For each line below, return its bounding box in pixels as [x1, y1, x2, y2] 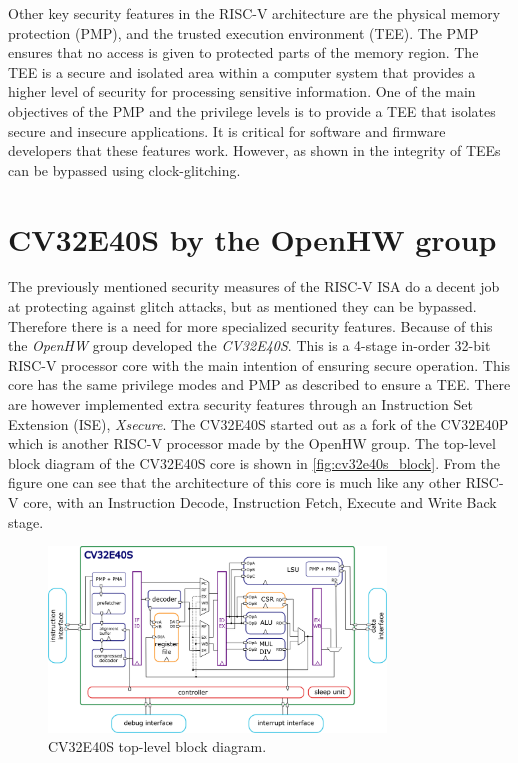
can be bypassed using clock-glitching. [8, 159, 241, 180]
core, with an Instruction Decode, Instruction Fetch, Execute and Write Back [23, 492, 497, 512]
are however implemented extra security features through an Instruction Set [8, 394, 473, 415]
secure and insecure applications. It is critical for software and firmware [8, 120, 446, 141]
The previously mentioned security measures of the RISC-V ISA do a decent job [8, 276, 500, 297]
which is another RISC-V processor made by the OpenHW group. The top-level [8, 433, 496, 454]
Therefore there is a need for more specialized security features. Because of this [8, 315, 493, 336]
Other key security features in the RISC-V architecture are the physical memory [8, 3, 501, 23]
